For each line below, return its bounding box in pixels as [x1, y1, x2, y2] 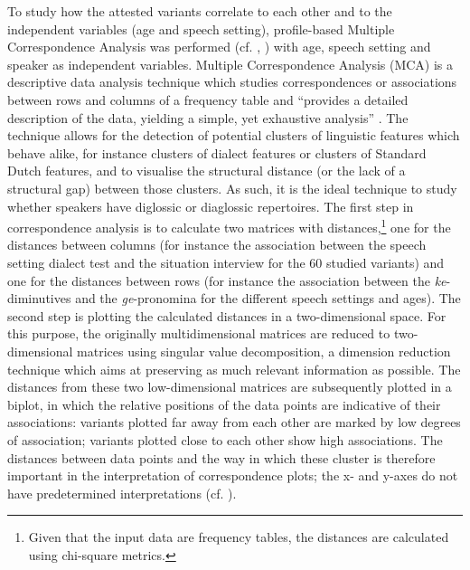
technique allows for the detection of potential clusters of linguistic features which [7, 126, 460, 145]
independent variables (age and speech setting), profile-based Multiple [7, 19, 395, 38]
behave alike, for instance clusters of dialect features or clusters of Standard [7, 143, 427, 162]
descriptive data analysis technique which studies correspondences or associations [7, 72, 457, 91]
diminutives [7, 289, 71, 308]
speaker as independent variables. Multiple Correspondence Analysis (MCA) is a [7, 54, 454, 73]
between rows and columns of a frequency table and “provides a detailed [7, 90, 409, 109]
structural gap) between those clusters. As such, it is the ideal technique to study [7, 178, 457, 197]
